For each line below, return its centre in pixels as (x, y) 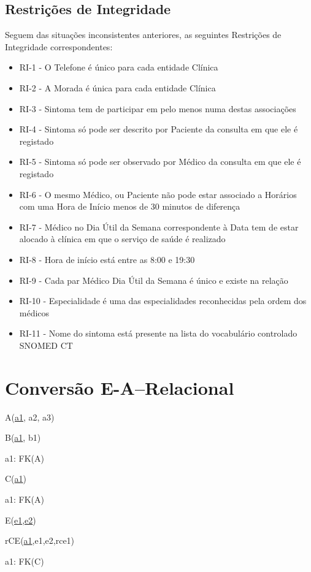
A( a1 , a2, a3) (30, 417)
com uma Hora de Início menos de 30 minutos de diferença (130, 206)
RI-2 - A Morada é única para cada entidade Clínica (117, 87)
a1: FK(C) (25, 561)
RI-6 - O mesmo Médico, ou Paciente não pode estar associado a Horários (158, 194)
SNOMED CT (46, 345)
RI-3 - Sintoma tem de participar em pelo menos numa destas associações (158, 108)
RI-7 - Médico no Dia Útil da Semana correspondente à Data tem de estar (159, 227)
